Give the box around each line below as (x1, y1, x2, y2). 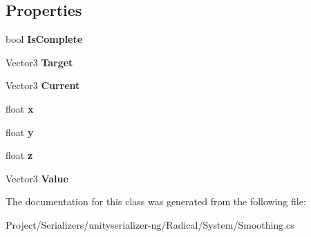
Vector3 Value (6, 171, 68, 185)
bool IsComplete (6, 32, 83, 46)
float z (6, 148, 33, 162)
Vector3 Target (6, 55, 73, 69)
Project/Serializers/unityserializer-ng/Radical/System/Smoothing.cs (6, 217, 294, 231)
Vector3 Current (6, 78, 80, 93)
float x (6, 101, 34, 115)
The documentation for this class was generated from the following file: (6, 194, 306, 209)
